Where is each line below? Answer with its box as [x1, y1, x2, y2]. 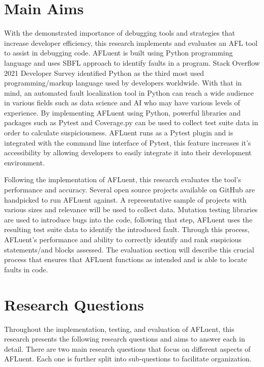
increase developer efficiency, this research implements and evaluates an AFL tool [4, 37, 258, 48]
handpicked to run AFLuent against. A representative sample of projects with [4, 194, 247, 205]
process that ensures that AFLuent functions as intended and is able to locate [4, 254, 247, 265]
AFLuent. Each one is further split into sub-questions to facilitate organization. [4, 353, 252, 364]
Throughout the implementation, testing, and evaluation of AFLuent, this [4, 323, 234, 334]
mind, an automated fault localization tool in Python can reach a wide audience [4, 87, 254, 98]
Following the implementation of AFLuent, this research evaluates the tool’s [4, 174, 241, 185]
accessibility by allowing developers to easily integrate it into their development [4, 147, 252, 158]
